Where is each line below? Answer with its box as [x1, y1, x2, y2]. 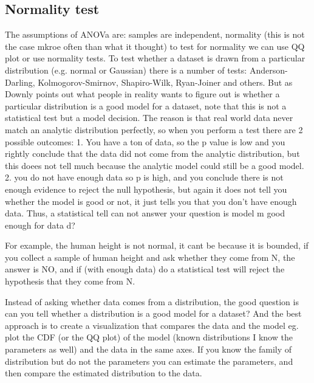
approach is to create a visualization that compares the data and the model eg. [5, 319, 299, 331]
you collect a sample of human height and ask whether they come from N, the [5, 250, 295, 263]
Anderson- [249, 63, 288, 76]
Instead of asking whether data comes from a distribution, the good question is [5, 295, 299, 308]
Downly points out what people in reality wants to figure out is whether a [5, 88, 280, 100]
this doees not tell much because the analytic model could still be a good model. [5, 159, 304, 171]
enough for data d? [5, 218, 75, 231]
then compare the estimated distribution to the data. [5, 367, 202, 379]
